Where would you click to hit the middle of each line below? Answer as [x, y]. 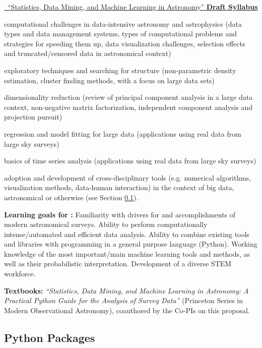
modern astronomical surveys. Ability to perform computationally [106, 224]
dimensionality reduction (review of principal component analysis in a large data [128, 97]
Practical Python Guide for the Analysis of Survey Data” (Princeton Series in [124, 300]
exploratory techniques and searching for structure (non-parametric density [120, 70]
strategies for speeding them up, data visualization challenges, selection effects [125, 43]
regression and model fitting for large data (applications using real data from [123, 133]
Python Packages [50, 337]
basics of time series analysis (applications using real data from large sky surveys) [130, 161]
